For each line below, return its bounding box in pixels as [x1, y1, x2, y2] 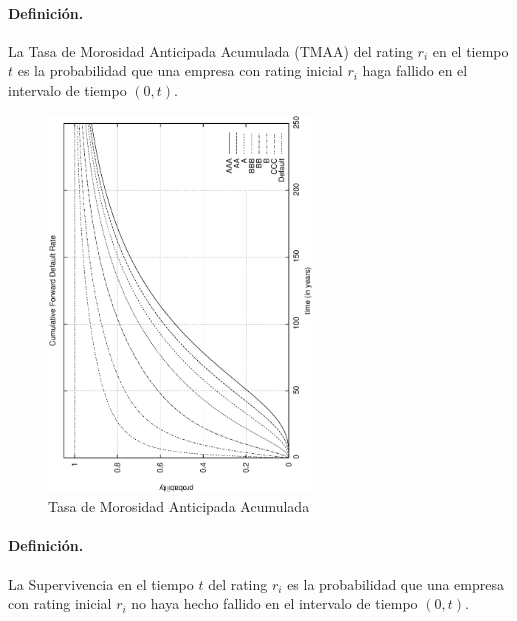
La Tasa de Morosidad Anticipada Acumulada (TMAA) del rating [8, 40, 413, 61]
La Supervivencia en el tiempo [8, 573, 194, 594]
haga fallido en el [362, 60, 468, 81]
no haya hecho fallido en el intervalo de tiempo [131, 593, 418, 614]
